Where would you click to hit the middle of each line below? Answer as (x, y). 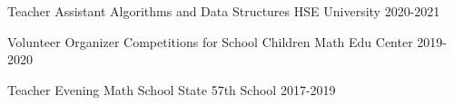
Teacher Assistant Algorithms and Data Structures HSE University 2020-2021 (224, 11)
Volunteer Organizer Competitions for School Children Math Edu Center (210, 41)
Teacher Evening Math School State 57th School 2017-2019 (172, 89)
